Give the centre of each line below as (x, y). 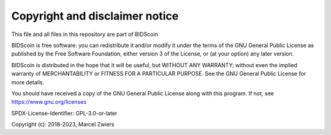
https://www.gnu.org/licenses (49, 102)
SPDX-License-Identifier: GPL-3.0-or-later (64, 113)
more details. (28, 82)
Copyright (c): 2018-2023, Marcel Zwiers (63, 125)
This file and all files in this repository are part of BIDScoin (85, 34)
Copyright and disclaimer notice (95, 16)
